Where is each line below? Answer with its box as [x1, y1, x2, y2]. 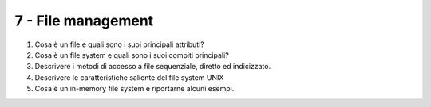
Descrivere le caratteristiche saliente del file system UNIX [34, 72, 224, 82]
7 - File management [14, 12, 154, 29]
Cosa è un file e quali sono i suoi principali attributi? [34, 40, 205, 49]
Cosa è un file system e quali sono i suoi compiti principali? [34, 50, 229, 59]
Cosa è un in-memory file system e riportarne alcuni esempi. [34, 84, 235, 94]
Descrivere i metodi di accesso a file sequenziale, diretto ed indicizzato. [34, 62, 271, 71]
